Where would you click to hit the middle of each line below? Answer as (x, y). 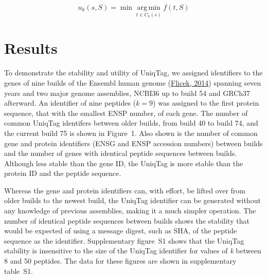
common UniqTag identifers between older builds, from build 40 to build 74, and (131, 123)
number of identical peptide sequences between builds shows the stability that (127, 220)
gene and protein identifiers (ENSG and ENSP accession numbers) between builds (133, 143)
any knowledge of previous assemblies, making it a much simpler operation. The (130, 211)
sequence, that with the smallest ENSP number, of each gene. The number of (126, 113)
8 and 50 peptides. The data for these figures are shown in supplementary (120, 261)
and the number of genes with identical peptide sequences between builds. (121, 153)
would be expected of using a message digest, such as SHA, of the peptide (121, 231)
